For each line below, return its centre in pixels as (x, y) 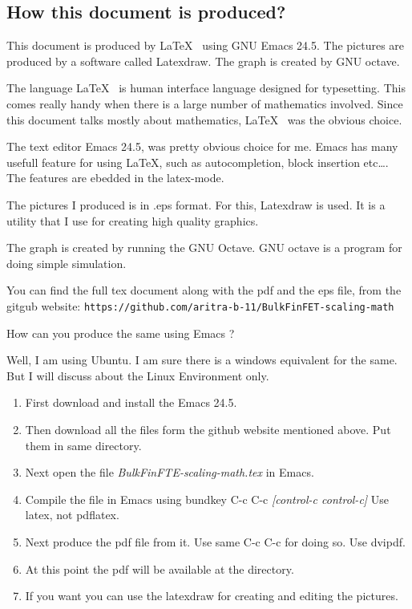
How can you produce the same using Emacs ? (121, 333)
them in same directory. (83, 445)
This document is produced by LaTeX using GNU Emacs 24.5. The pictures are (206, 45)
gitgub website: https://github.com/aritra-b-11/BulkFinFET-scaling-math (200, 305)
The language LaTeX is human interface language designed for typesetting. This (206, 88)
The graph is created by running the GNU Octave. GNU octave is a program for (204, 248)
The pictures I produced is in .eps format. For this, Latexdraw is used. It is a (196, 204)
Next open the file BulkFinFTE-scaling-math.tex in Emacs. (170, 472)
